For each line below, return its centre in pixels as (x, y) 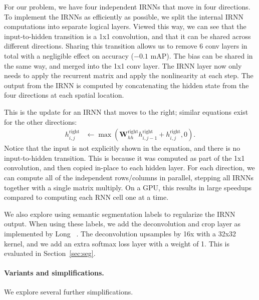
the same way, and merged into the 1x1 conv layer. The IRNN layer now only (123, 65)
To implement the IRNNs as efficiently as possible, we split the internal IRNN (124, 16)
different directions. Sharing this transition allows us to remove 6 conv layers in (126, 46)
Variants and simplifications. (54, 273)
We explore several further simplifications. (69, 292)
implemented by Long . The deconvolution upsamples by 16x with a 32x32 (120, 233)
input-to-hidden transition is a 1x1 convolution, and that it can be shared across (127, 36)
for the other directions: (41, 121)
